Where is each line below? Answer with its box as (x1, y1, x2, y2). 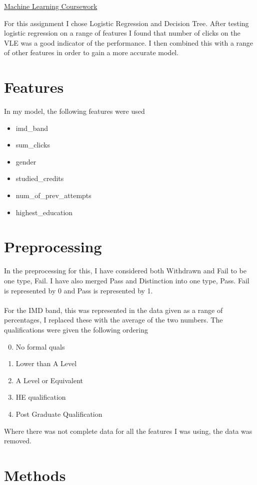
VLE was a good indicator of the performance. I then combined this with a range (4, 37, 253, 48)
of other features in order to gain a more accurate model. (4, 47, 179, 58)
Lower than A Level (15, 358, 77, 369)
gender (15, 156, 36, 167)
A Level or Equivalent (15, 375, 83, 385)
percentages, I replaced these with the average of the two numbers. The (4, 314, 223, 325)
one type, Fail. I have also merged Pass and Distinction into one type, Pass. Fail (4, 275, 249, 285)
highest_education (15, 207, 73, 217)
